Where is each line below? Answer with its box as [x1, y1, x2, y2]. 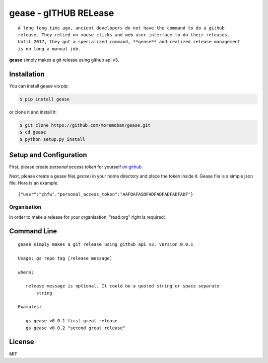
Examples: [18, 304, 42, 310]
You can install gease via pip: [9, 83, 69, 89]
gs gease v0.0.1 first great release [25, 318, 118, 324]
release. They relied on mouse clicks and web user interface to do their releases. [18, 32, 230, 37]
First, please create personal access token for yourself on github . [9, 164, 143, 170]
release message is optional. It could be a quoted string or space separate [25, 283, 220, 289]
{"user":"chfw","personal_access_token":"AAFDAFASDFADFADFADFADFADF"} [18, 191, 194, 197]
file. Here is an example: [9, 180, 59, 186]
